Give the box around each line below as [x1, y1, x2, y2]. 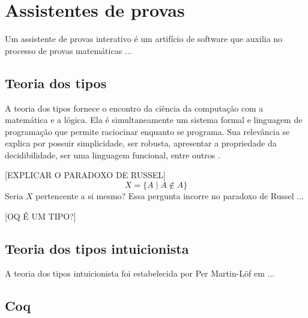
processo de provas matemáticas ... [5, 44, 132, 56]
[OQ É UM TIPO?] [5, 209, 76, 222]
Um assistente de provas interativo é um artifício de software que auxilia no [5, 32, 283, 45]
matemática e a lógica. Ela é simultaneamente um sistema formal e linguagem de [5, 113, 303, 126]
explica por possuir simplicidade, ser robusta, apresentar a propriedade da [5, 137, 277, 149]
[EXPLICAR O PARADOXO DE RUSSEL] [5, 169, 166, 181]
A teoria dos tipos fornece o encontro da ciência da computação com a [5, 101, 264, 114]
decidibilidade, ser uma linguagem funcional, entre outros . [5, 148, 220, 161]
